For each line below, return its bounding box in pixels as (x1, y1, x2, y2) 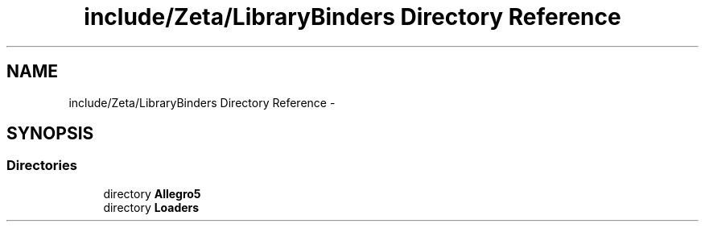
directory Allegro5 (103, 186, 201, 201)
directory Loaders (103, 200, 200, 214)
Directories (6, 157, 77, 174)
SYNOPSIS (6, 123, 94, 144)
